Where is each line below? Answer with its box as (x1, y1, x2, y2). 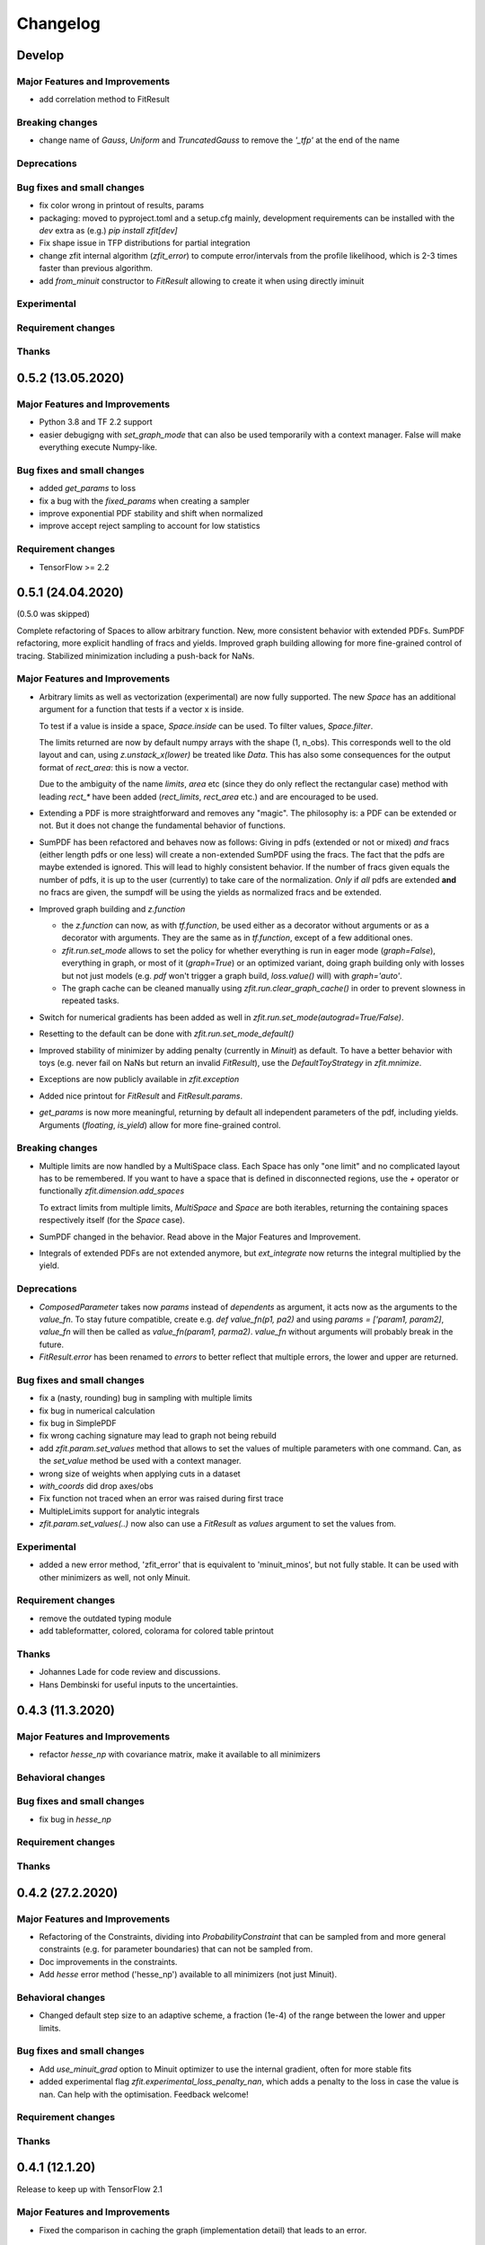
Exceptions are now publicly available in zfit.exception (39, 1074, 240, 1085)
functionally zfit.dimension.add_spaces (39, 1185, 185, 1196)
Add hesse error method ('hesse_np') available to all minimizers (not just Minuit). (39, 1969, 337, 1980)
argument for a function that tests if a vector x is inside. (39, 704, 244, 715)
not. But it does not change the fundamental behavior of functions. (39, 820, 287, 831)
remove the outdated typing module (39, 1613, 172, 1624)
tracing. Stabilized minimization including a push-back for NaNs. (16, 650, 255, 661)
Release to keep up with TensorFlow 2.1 (16, 2183, 163, 2195)
